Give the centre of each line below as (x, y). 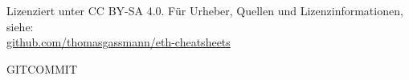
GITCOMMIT (42, 68)
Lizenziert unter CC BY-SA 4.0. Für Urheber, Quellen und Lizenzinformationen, (205, 10)
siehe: (20, 26)
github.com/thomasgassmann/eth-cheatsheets (119, 42)
